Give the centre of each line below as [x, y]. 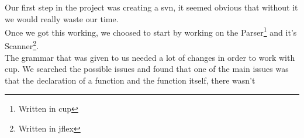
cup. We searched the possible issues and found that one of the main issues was [147, 69]
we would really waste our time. [62, 18]
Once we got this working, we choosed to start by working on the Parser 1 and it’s [151, 31]
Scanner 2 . [22, 45]
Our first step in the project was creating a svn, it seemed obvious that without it [151, 7]
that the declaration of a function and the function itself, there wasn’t [130, 80]
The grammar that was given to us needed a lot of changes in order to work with [150, 57]
